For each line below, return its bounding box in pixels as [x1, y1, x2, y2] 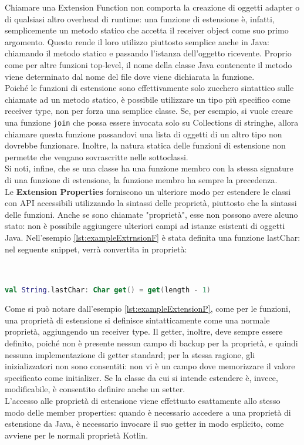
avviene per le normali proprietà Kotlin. [5, 429, 148, 441]
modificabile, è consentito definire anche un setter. [5, 383, 185, 395]
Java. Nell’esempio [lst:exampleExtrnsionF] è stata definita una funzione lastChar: [5, 231, 300, 243]
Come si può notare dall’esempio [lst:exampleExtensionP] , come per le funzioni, [5, 302, 291, 315]
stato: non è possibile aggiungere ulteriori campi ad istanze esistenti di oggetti [5, 220, 285, 232]
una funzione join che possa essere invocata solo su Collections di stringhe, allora [5, 116, 299, 128]
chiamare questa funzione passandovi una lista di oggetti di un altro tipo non [5, 127, 282, 140]
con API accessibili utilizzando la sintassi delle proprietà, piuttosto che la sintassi [5, 197, 297, 209]
